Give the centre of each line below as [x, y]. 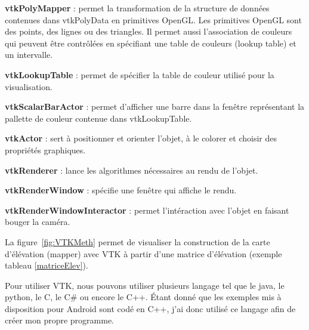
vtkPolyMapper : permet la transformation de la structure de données [137, 8]
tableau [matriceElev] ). [47, 265]
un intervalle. [29, 55]
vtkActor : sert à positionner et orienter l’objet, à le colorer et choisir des [141, 138]
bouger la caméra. [38, 222]
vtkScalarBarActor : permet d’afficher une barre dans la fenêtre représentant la [155, 107]
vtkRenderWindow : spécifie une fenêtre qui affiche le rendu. [121, 190]
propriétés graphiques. [45, 149]
